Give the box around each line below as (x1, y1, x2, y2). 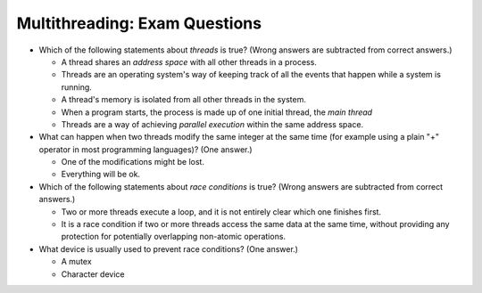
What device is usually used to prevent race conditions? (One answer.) (38, 243, 299, 254)
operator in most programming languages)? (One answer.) (38, 143, 253, 155)
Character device (61, 268, 125, 280)
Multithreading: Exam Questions (16, 13, 262, 33)
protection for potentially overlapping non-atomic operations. (61, 232, 286, 242)
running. (61, 81, 93, 93)
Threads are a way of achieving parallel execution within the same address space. (61, 118, 364, 129)
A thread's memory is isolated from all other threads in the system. (61, 94, 307, 105)
